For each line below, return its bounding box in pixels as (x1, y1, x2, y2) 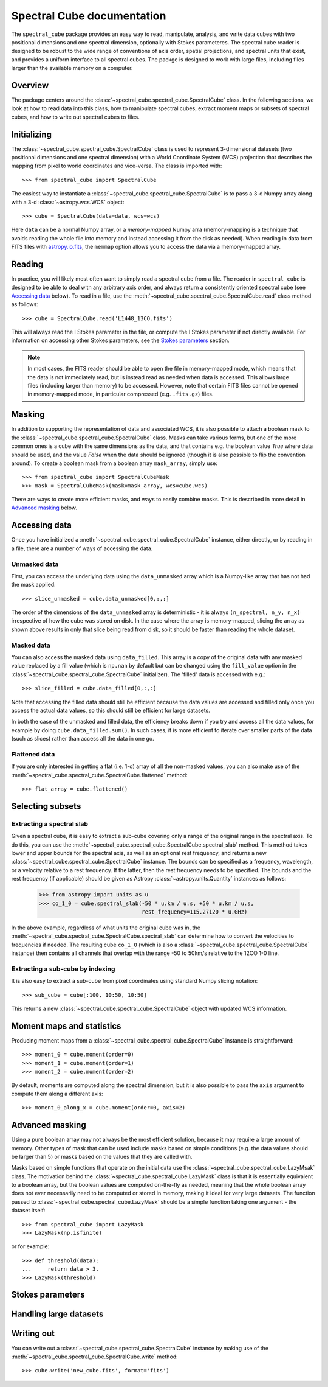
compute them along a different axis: (11, 1090, 103, 1097)
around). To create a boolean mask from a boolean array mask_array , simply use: (11, 459, 218, 467)
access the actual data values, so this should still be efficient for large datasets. (11, 707, 211, 714)
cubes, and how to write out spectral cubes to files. (11, 113, 140, 121)
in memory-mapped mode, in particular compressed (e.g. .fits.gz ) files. (27, 390, 214, 398)
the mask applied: (11, 581, 56, 589)
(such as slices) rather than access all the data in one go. (11, 735, 154, 742)
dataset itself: (11, 1207, 46, 1214)
